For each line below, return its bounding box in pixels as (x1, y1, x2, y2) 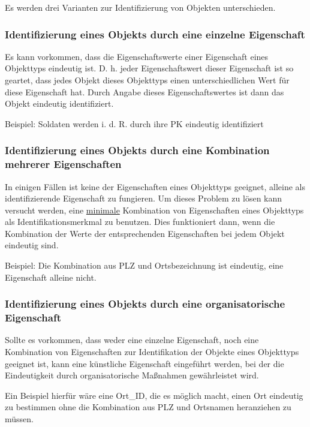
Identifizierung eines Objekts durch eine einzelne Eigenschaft (5, 26, 305, 41)
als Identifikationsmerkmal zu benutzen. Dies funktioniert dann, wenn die (5, 215, 275, 228)
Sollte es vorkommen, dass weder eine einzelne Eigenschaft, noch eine (5, 333, 259, 346)
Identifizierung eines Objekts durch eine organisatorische (5, 296, 285, 311)
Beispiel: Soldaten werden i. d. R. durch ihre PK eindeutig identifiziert (5, 117, 264, 130)
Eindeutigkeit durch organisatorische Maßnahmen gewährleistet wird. (5, 369, 259, 381)
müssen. (5, 412, 34, 425)
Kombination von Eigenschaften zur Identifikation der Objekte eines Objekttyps (5, 345, 299, 357)
